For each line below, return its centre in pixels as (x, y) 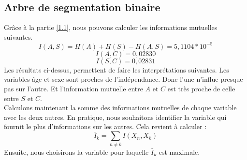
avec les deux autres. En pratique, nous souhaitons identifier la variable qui (115, 117)
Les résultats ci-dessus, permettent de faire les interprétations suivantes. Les (116, 69)
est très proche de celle (201, 89)
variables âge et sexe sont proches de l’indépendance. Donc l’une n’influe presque (123, 79)
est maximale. (179, 152)
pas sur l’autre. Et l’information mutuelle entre (73, 89)
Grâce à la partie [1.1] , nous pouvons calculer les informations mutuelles (111, 27)
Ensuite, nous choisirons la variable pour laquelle (76, 152)
